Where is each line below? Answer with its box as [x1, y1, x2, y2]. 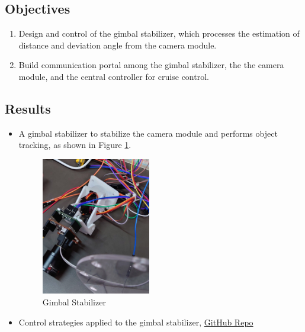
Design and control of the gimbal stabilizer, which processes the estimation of [18, 27, 300, 40]
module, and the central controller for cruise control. [18, 70, 209, 82]
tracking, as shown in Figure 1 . [18, 138, 131, 151]
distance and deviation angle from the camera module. [18, 38, 217, 51]
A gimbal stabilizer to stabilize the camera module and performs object [18, 127, 278, 139]
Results [5, 99, 51, 117]
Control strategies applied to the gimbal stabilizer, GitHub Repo [18, 315, 253, 328]
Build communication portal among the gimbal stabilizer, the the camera [18, 59, 284, 71]
